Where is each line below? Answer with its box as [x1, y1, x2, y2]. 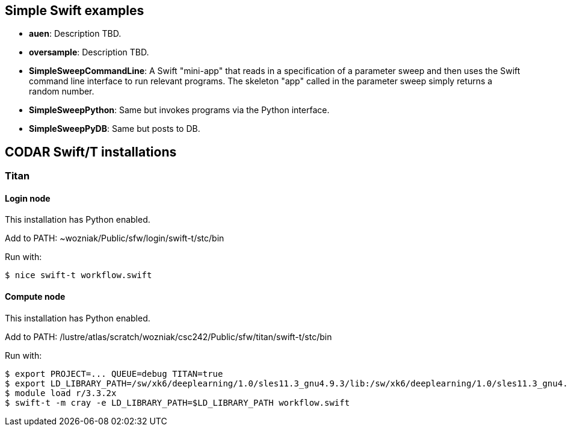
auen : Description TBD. [29, 28, 122, 39]
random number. [29, 86, 94, 97]
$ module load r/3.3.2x [5, 388, 117, 398]
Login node [5, 193, 51, 203]
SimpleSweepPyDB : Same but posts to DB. [29, 123, 200, 134]
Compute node [5, 291, 66, 302]
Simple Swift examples [5, 3, 144, 18]
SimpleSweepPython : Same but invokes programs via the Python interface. [29, 105, 330, 116]
